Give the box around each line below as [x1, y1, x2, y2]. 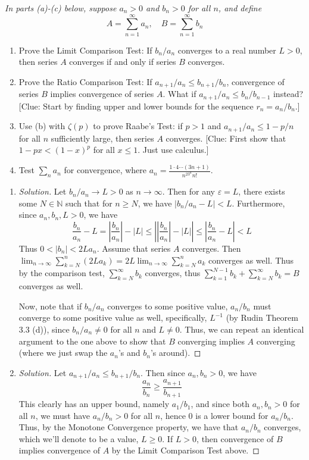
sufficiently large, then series [51, 132, 154, 144]
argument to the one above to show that [18, 334, 166, 347]
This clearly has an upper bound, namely [18, 398, 170, 410]
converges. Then [182, 242, 241, 254]
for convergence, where [64, 164, 147, 176]
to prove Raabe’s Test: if [93, 120, 183, 132]
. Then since [141, 366, 185, 378]
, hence [160, 409, 186, 421]
